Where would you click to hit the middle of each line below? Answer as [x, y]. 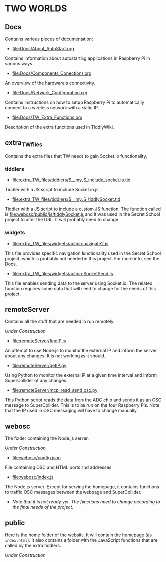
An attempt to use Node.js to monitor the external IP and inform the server [81, 351]
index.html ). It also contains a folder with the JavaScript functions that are [81, 540]
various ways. [19, 64]
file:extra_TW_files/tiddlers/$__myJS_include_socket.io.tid [71, 180]
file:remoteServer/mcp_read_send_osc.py [55, 390]
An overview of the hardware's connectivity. [50, 83]
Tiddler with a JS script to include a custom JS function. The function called [83, 209]
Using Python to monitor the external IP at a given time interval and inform [81, 375]
